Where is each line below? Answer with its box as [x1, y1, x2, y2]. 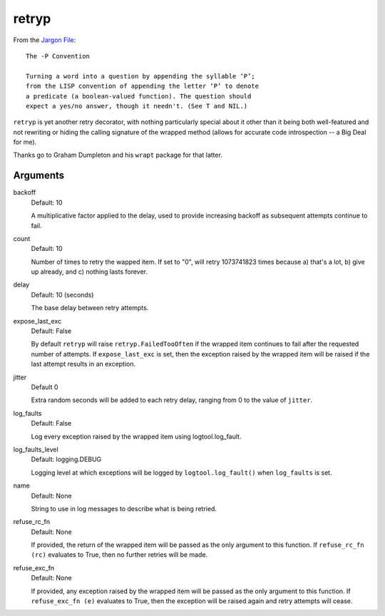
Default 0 [31, 383, 58, 391]
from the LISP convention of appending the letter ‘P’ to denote [26, 82, 260, 91]
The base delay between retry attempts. [31, 304, 149, 312]
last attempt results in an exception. [31, 360, 136, 369]
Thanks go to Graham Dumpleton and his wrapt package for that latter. [13, 150, 222, 160]
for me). [13, 138, 37, 146]
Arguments [13, 170, 65, 182]
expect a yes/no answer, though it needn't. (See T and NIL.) [26, 102, 248, 110]
